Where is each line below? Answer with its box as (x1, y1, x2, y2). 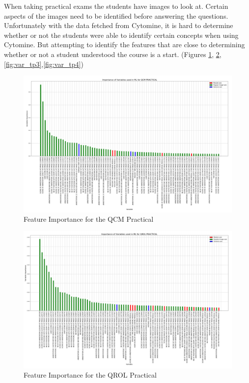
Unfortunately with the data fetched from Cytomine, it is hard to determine (4, 20, 233, 30)
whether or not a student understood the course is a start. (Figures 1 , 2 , (4, 49, 221, 59)
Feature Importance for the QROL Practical (24, 370, 157, 380)
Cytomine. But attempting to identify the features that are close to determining (4, 39, 245, 50)
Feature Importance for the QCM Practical (24, 214, 154, 224)
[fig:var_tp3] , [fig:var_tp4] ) (4, 59, 83, 69)
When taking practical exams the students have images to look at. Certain (4, 1, 228, 11)
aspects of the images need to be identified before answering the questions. (4, 10, 228, 21)
